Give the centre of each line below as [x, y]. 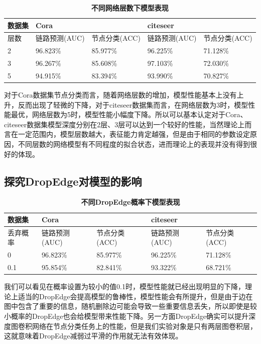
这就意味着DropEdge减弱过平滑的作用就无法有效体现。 [93, 336]
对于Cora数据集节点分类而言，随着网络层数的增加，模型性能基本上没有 [120, 95]
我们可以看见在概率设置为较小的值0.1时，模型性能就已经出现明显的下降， [124, 286]
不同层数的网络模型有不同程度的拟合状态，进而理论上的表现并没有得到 [134, 144]
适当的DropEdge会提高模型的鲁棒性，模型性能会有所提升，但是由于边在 [135, 296]
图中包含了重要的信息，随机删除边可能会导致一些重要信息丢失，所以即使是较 [130, 306]
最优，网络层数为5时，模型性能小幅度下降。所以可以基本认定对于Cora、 [129, 114]
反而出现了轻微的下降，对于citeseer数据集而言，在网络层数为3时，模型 [133, 104]
